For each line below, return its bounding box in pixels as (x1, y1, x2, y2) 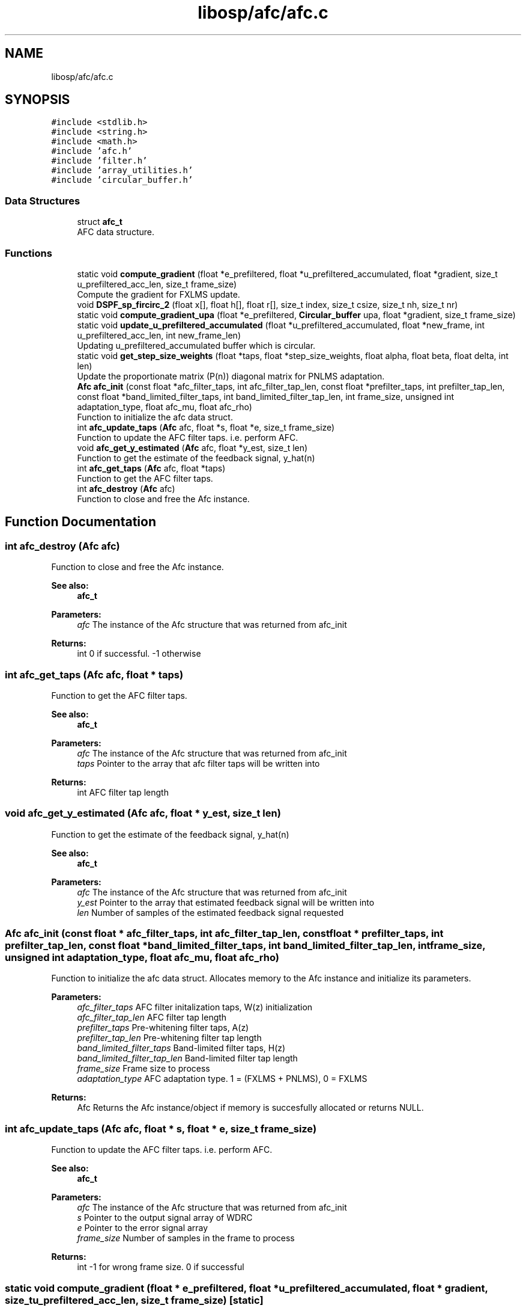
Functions (5, 247, 52, 259)
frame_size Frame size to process (77, 1063, 210, 1074)
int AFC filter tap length (77, 787, 169, 797)
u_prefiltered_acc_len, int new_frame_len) (77, 330, 241, 340)
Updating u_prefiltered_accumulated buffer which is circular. (77, 340, 316, 351)
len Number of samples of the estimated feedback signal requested (77, 907, 344, 918)
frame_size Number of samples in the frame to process (77, 1233, 295, 1244)
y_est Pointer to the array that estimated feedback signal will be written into (77, 897, 375, 907)
